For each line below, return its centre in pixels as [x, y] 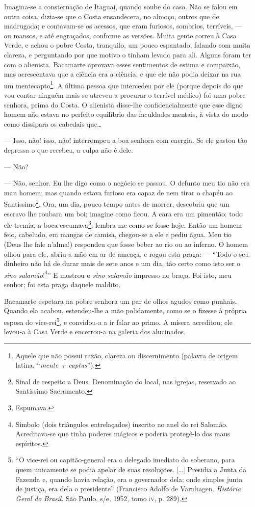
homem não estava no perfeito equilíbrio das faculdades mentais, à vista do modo [126, 114]
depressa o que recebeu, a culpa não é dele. [69, 149]
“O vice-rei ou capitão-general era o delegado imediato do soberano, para [125, 460]
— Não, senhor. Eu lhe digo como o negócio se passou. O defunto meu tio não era [127, 183]
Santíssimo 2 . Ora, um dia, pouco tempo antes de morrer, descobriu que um [117, 203]
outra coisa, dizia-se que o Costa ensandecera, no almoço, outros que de [112, 16]
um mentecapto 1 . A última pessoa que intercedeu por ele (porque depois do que [124, 84]
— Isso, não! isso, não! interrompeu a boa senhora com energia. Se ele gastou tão [126, 140]
